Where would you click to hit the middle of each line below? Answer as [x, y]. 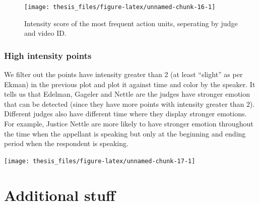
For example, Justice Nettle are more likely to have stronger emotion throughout [129, 124]
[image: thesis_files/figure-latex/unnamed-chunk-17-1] [100, 161]
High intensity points [48, 55]
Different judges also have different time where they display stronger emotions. [125, 114]
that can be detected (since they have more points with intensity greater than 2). [129, 104]
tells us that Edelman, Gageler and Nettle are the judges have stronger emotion [127, 94]
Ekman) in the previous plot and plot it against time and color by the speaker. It [130, 84]
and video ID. [45, 33]
